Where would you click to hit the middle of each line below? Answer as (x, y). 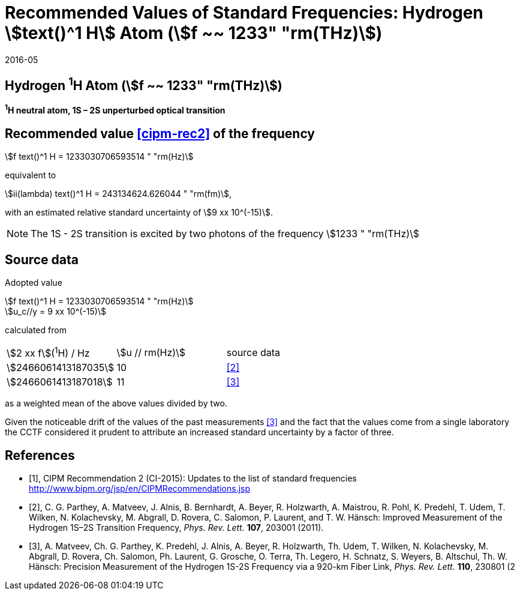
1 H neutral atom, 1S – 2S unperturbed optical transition (115, 110)
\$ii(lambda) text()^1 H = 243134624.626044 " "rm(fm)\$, (118, 194)
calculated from (36, 330)
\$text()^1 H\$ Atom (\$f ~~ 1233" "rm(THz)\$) (194, 33)
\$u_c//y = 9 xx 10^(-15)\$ (55, 311)
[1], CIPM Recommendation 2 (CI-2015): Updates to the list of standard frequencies (193, 479)
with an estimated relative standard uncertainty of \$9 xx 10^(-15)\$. (139, 213)
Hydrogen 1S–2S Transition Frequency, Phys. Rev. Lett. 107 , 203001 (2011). (176, 528)
